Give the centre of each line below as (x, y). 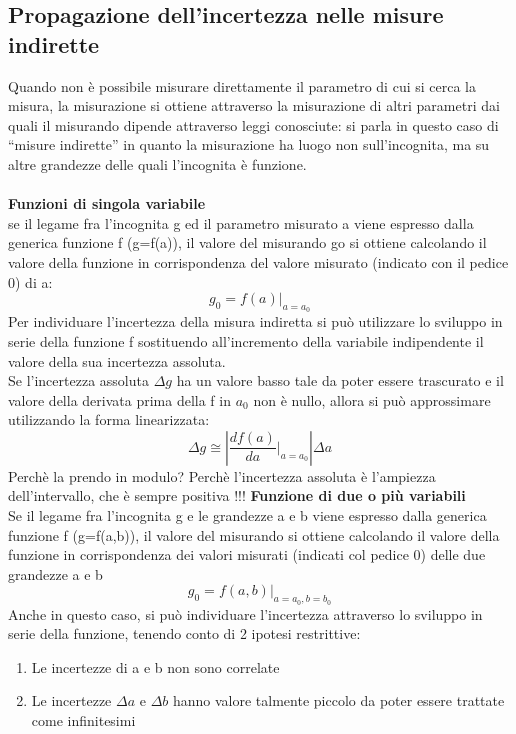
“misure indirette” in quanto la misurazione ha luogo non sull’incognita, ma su (249, 144)
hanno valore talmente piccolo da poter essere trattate (338, 700)
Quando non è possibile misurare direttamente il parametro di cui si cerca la (242, 85)
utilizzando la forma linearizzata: (109, 419)
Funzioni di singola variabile (107, 203)
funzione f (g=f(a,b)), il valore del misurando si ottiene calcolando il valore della (254, 534)
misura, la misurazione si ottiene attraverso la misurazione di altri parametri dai (254, 105)
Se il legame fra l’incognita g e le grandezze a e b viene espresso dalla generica (247, 515)
